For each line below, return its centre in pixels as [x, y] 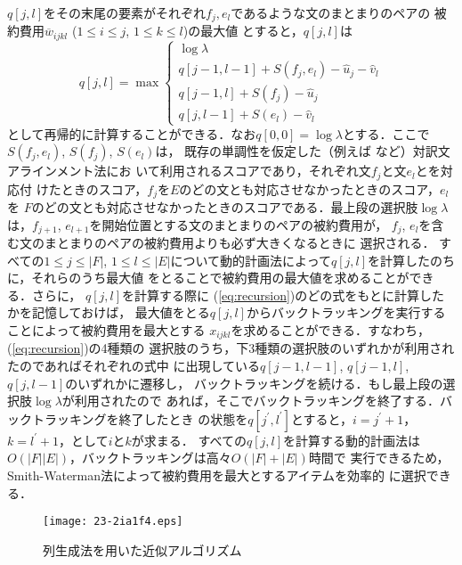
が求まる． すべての [189, 440]
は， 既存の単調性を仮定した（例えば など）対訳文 [303, 151]
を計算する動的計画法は [352, 440]
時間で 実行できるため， [379, 458]
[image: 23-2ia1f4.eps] [113, 522]
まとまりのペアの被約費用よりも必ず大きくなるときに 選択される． [239, 243]
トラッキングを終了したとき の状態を [140, 418]
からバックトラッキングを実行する [346, 312]
